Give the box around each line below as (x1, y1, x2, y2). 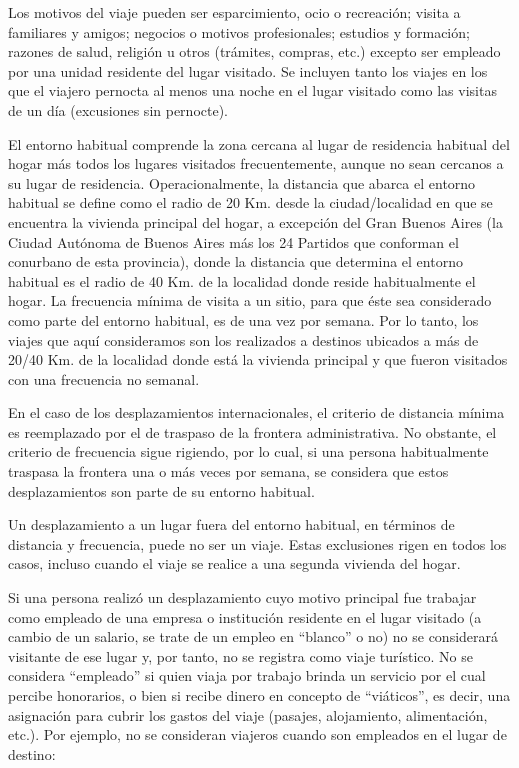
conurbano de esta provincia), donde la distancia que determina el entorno (8, 251, 463, 272)
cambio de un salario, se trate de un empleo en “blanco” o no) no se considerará (8, 626, 499, 647)
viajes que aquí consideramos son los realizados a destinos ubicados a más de (8, 329, 479, 350)
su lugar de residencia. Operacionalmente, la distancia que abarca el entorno (8, 172, 476, 193)
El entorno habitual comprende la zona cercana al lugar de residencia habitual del (8, 133, 510, 154)
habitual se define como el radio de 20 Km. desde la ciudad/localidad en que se (8, 192, 493, 213)
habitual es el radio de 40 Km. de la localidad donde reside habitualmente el (8, 270, 476, 291)
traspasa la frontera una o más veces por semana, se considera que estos (8, 461, 449, 482)
